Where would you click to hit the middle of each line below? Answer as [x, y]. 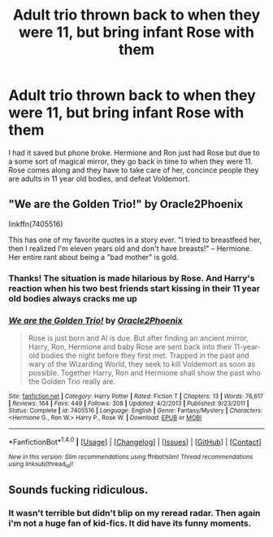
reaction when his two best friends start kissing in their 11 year [134, 288]
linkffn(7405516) [36, 224]
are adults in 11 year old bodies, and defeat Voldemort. [99, 178]
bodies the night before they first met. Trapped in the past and [145, 355]
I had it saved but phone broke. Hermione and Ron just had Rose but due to [134, 152]
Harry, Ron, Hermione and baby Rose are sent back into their [130, 346]
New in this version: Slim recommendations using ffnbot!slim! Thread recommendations [131, 457]
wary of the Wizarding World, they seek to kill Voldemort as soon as [142, 363]
